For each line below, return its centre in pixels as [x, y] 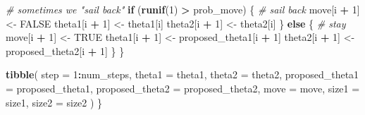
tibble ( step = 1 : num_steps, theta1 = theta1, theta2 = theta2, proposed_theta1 [182, 74]
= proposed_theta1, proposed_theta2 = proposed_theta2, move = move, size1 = [183, 88]
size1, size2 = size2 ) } [54, 102]
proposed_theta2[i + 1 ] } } [65, 50]
